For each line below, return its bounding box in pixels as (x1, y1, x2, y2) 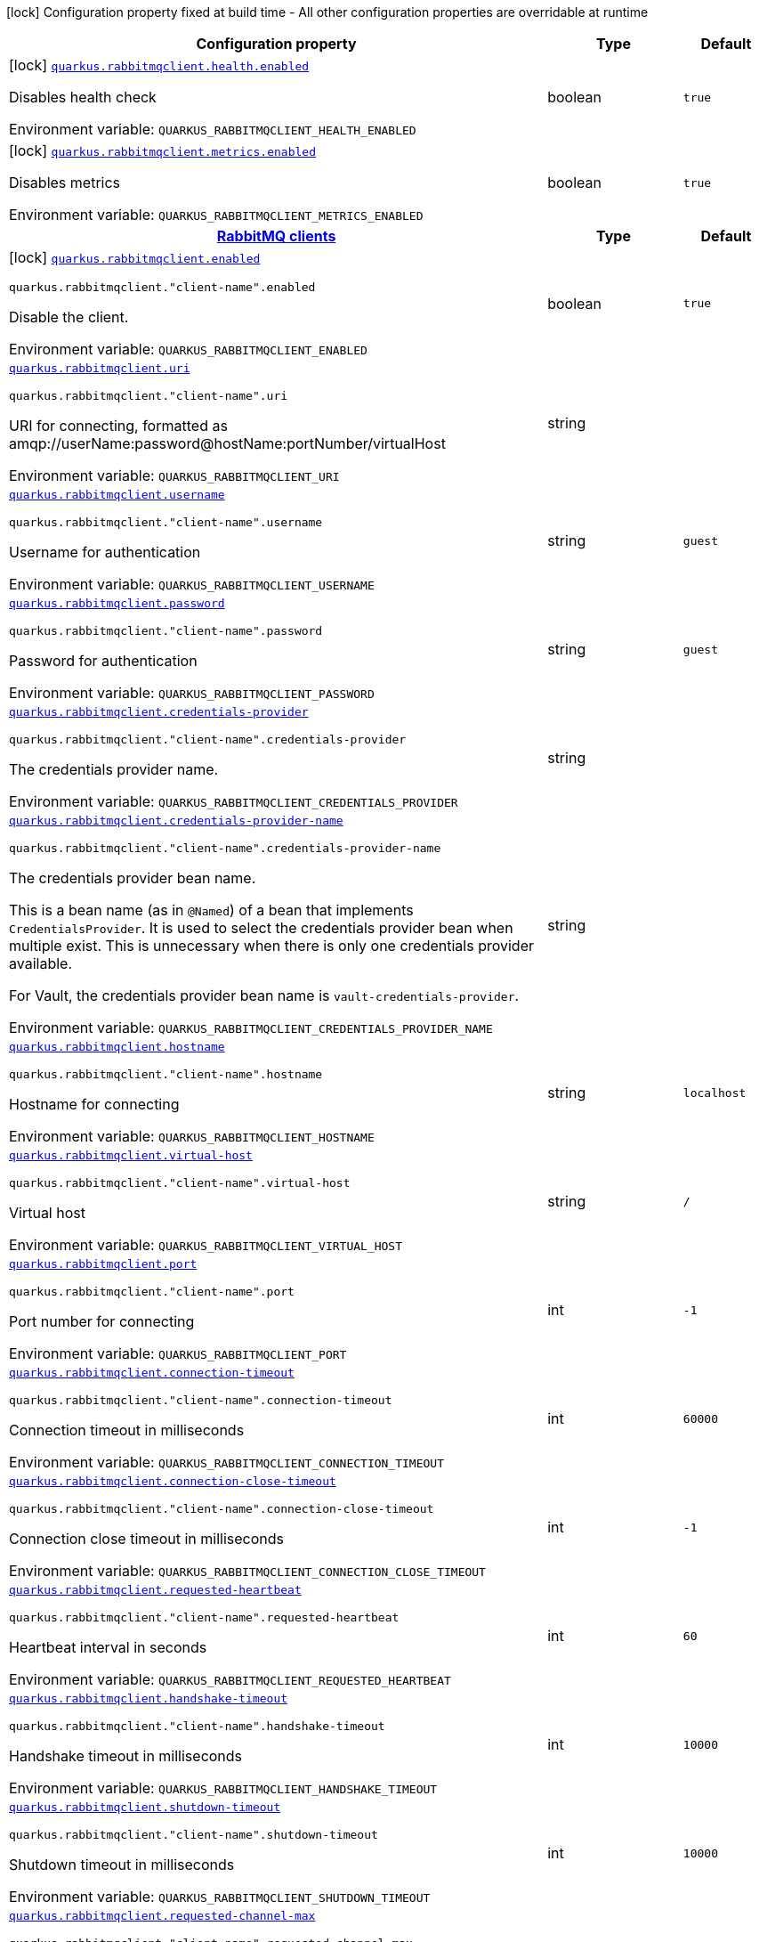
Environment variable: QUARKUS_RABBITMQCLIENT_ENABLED (9, 340, 367, 358)
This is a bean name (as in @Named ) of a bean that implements (9, 901, 414, 919)
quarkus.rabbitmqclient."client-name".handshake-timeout (9, 1719, 385, 1733)
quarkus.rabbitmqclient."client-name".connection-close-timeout (9, 1502, 434, 1515)
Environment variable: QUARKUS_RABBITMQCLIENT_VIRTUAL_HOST (9, 1236, 403, 1254)
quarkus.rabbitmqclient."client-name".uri (9, 389, 288, 402)
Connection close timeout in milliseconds (9, 1530, 284, 1548)
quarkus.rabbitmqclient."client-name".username (9, 516, 323, 529)
